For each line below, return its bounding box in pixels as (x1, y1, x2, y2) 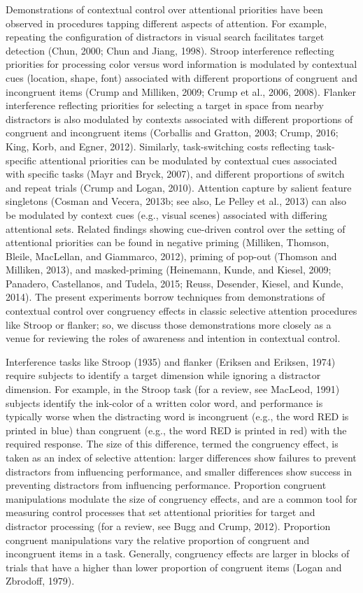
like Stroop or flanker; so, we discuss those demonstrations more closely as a (6, 317, 332, 331)
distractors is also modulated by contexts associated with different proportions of (6, 111, 353, 126)
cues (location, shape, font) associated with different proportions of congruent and (6, 70, 358, 85)
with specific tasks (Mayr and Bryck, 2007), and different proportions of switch (6, 166, 345, 181)
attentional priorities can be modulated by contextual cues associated (39, 152, 337, 167)
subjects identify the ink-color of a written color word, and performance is (6, 395, 323, 410)
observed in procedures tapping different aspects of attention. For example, (6, 15, 327, 30)
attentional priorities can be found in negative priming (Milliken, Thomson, (6, 235, 329, 250)
